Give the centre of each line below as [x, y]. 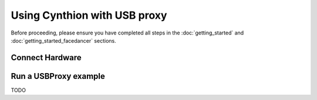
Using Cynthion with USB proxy [89, 15]
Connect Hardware [46, 58]
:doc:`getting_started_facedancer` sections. [64, 40]
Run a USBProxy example [58, 76]
